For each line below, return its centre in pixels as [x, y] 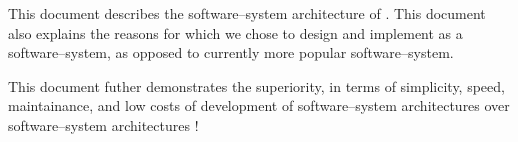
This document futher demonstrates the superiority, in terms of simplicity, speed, [256, 85]
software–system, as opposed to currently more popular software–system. [231, 52]
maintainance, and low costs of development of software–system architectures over [259, 105]
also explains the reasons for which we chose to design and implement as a [235, 32]
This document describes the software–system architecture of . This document [247, 13]
